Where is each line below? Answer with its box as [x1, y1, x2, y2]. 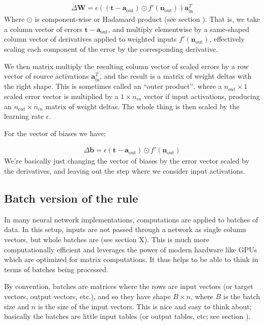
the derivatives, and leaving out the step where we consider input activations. [4, 165, 245, 176]
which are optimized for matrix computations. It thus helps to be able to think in [4, 254, 258, 265]
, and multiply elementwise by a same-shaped [108, 23, 250, 34]
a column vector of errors [4, 23, 82, 34]
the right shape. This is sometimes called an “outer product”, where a [4, 81, 222, 91]
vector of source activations [4, 71, 89, 81]
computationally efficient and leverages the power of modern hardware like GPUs [4, 244, 257, 254]
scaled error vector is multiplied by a [4, 90, 119, 101]
